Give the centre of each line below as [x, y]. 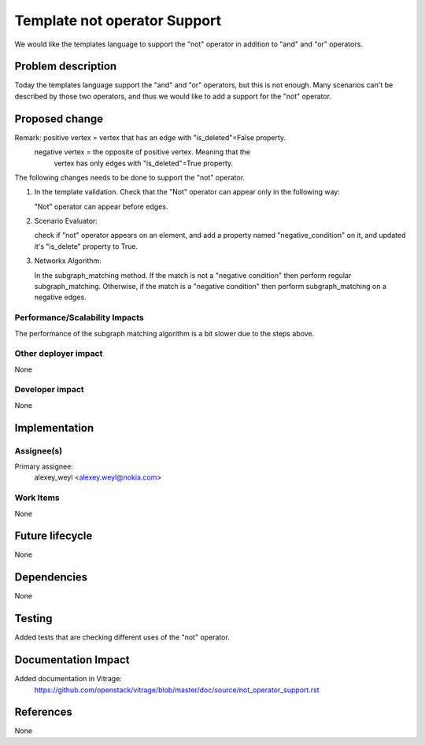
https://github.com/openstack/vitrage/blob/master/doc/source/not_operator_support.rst [177, 690]
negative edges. [60, 297]
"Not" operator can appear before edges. [101, 206]
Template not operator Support [118, 20]
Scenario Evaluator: [66, 221]
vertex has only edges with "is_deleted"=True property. [144, 163]
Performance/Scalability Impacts [79, 317]
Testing [33, 619]
